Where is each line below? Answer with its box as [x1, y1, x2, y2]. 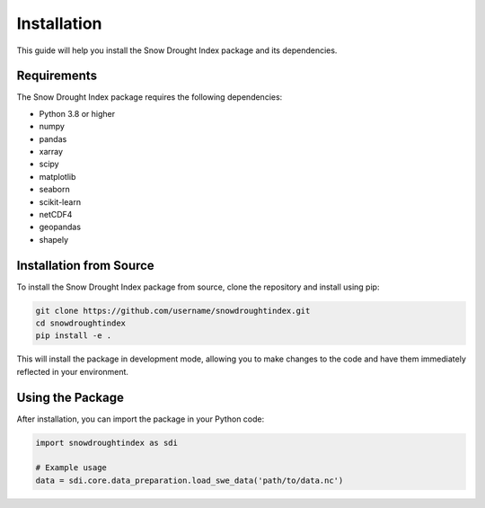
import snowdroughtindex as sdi [35, 437, 179, 448]
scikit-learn [39, 196, 81, 207]
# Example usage [35, 463, 108, 473]
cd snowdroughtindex [35, 318, 126, 328]
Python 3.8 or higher [39, 108, 116, 119]
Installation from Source [16, 257, 154, 273]
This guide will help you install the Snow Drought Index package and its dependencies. [16, 45, 338, 56]
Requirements [16, 68, 98, 84]
